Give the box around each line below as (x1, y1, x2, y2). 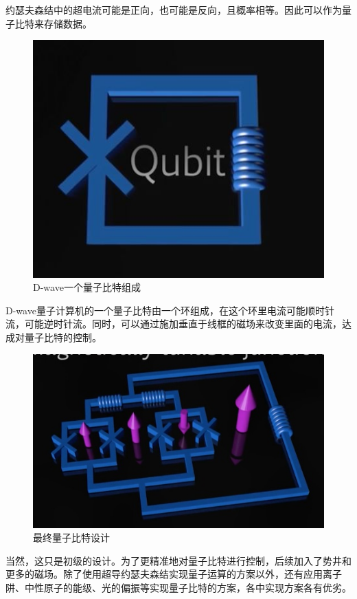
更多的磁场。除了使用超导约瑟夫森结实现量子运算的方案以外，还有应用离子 (5, 567, 342, 581)
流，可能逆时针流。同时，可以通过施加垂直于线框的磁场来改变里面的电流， (5, 316, 342, 331)
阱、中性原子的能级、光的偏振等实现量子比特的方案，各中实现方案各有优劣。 (5, 580, 352, 594)
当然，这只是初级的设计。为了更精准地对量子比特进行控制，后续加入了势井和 (5, 553, 352, 567)
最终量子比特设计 (33, 530, 110, 545)
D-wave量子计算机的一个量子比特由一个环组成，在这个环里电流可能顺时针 (5, 303, 334, 317)
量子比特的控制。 (24, 329, 102, 344)
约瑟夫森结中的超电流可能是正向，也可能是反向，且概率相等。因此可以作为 (5, 3, 342, 17)
